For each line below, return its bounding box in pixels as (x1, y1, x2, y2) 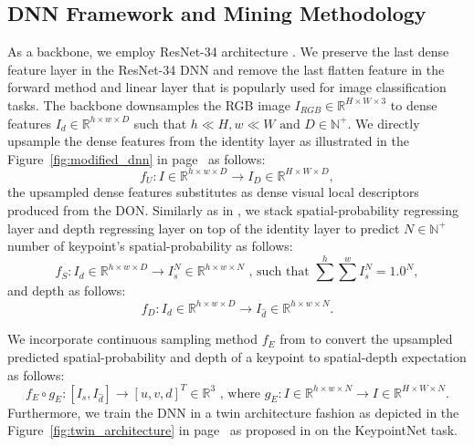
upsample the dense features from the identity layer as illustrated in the (7, 131, 409, 150)
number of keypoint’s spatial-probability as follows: (7, 236, 293, 255)
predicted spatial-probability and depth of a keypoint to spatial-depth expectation (7, 347, 467, 366)
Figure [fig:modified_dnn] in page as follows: (7, 149, 266, 168)
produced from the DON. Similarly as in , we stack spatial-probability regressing (7, 200, 458, 219)
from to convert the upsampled (279, 329, 453, 348)
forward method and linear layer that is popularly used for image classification (7, 78, 447, 97)
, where (219, 387, 261, 400)
